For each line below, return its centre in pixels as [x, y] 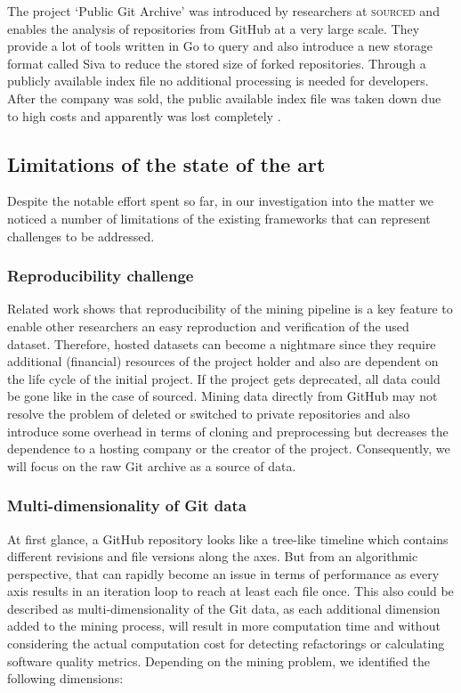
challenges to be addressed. [81, 236]
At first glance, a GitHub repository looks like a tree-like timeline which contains [228, 538]
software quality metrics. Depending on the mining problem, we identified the [218, 660]
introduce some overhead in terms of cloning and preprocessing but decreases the [228, 431]
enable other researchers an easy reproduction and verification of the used [208, 326]
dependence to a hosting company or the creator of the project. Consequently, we [229, 448]
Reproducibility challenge [101, 276]
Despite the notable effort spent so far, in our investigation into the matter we [220, 201]
